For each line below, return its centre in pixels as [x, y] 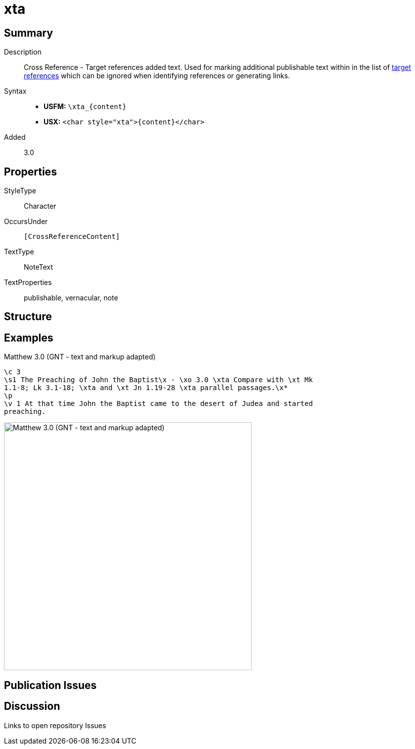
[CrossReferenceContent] [72, 237]
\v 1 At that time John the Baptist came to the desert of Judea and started [158, 404]
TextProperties [28, 283]
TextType [19, 252]
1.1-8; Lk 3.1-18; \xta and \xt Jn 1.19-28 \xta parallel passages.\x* [146, 388]
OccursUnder [26, 222]
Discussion [32, 706]
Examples [29, 338]
